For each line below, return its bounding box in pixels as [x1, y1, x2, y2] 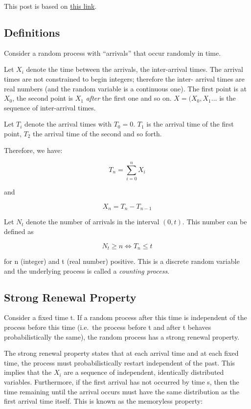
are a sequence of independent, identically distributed [64, 367, 224, 377]
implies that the [4, 367, 52, 377]
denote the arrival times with [24, 119, 112, 129]
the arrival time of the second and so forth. [33, 128, 162, 138]
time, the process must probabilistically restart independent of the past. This [4, 357, 235, 367]
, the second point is [12, 93, 73, 103]
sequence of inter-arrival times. [4, 102, 96, 112]
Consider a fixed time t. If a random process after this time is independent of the [4, 312, 247, 323]
